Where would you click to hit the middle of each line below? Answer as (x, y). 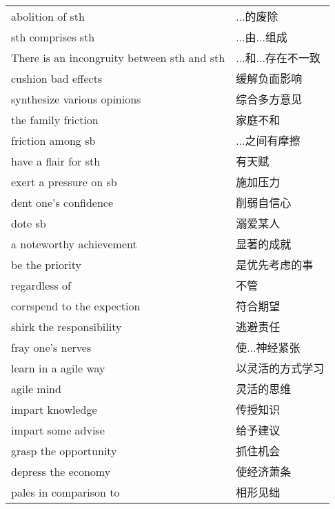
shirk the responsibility (67, 326)
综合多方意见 (269, 99)
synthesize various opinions (76, 99)
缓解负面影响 (269, 78)
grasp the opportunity (64, 450)
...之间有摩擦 (268, 140)
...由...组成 (262, 37)
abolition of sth (48, 16)
